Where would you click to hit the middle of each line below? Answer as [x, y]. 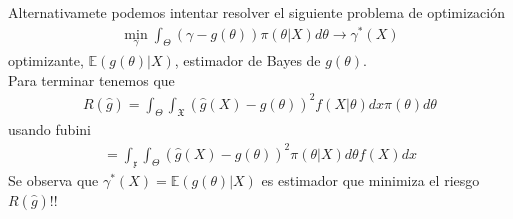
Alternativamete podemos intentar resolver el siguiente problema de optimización [257, 12]
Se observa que [53, 180]
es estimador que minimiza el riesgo [370, 180]
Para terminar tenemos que [91, 79]
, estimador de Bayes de [247, 59]
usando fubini [49, 129]
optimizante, [46, 59]
